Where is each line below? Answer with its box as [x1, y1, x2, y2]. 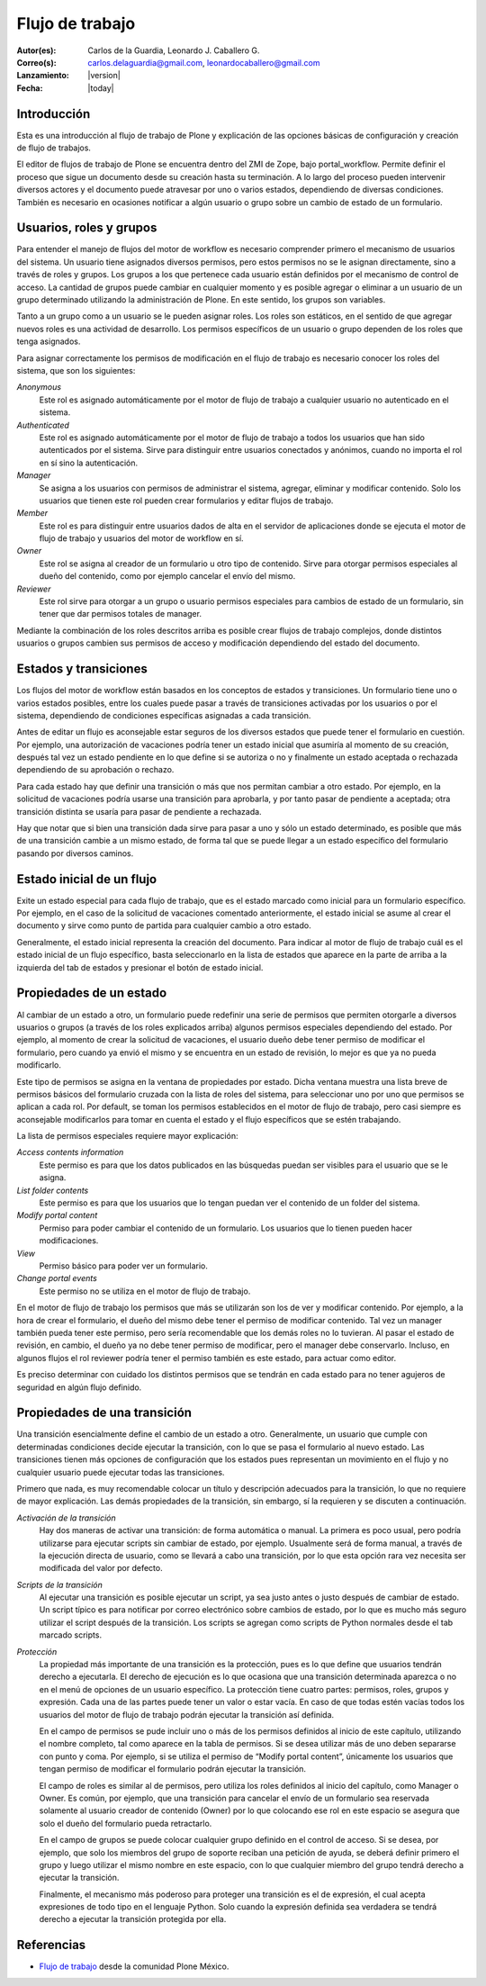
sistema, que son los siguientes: [16, 366, 136, 375]
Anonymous [16, 382, 62, 393]
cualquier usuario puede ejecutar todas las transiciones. [16, 1467, 225, 1477]
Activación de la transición [16, 1512, 116, 1523]
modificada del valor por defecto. [39, 1563, 163, 1574]
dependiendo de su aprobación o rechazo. [16, 764, 175, 775]
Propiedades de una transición [16, 1405, 193, 1421]
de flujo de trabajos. [16, 142, 92, 153]
